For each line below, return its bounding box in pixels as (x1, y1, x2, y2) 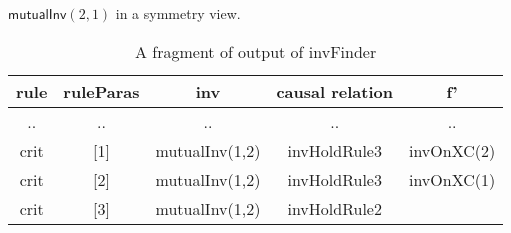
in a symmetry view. (115, 3, 241, 23)
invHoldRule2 (287, 196, 382, 220)
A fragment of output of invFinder (134, 39, 377, 63)
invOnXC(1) (408, 167, 496, 191)
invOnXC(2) (408, 138, 496, 162)
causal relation (276, 79, 393, 103)
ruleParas (63, 79, 140, 103)
